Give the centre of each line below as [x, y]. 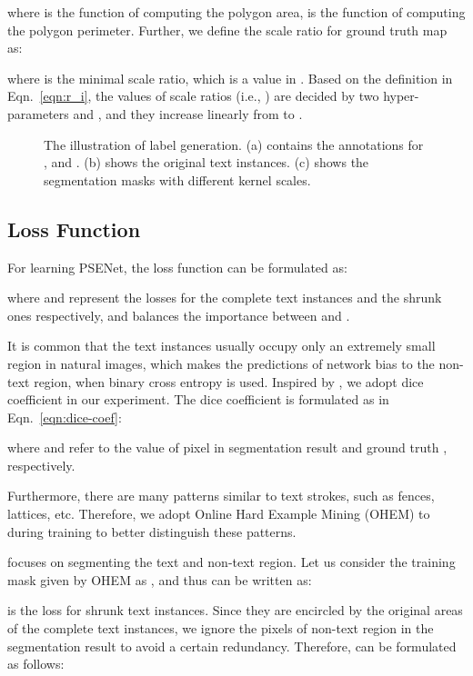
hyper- [401, 96]
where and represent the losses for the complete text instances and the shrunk [225, 298]
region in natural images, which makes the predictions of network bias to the [221, 363]
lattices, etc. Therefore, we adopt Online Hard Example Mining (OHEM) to [219, 514]
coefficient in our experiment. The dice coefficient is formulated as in [198, 399]
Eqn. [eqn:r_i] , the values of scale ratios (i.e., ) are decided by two [193, 96]
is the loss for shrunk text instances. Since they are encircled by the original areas [235, 610]
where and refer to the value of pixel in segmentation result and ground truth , [227, 447]
